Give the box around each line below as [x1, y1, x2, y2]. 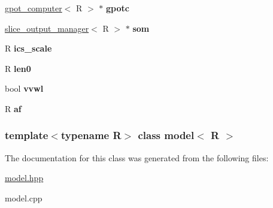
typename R [60, 128, 122, 143]
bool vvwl [5, 82, 44, 95]
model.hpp [5, 171, 44, 184]
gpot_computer [5, 2, 62, 14]
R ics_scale [5, 42, 52, 55]
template [5, 128, 48, 143]
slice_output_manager [5, 22, 89, 34]
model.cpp [5, 191, 43, 204]
